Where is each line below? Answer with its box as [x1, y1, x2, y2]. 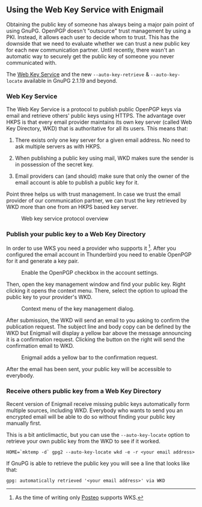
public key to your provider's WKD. [6, 294, 93, 301]
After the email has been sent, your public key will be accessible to [6, 366, 172, 373]
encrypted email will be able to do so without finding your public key [6, 413, 176, 420]
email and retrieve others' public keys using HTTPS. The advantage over [6, 112, 186, 120]
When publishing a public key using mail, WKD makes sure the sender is [14, 154, 194, 162]
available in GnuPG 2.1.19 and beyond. [23, 77, 117, 84]
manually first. [6, 420, 42, 427]
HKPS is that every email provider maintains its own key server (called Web [6, 118, 192, 126]
